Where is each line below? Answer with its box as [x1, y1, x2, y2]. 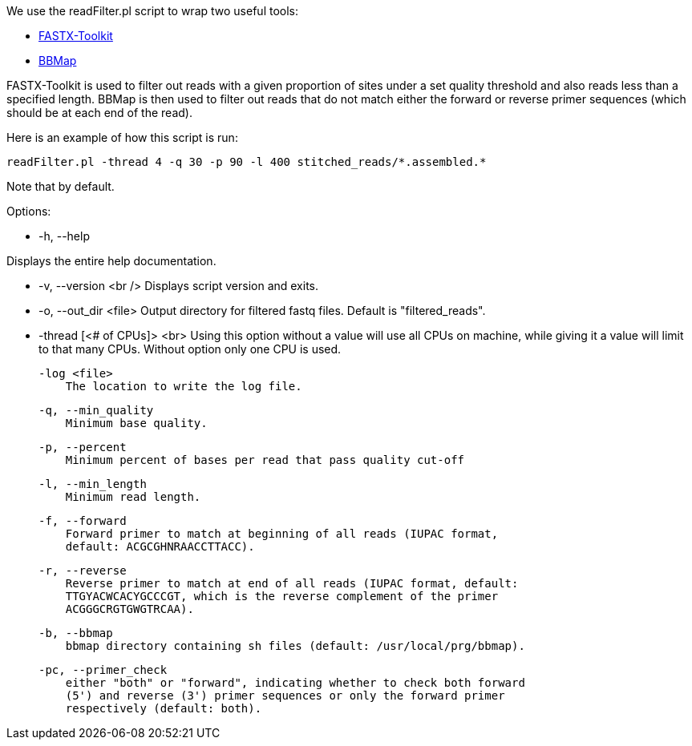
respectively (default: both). [65, 702, 262, 715]
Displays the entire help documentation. [6, 254, 217, 268]
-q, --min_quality [38, 404, 154, 417]
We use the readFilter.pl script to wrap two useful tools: [6, 4, 298, 18]
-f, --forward [38, 514, 127, 527]
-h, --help [38, 229, 90, 243]
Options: [6, 204, 51, 218]
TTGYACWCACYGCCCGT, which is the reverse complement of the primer [65, 590, 499, 603]
